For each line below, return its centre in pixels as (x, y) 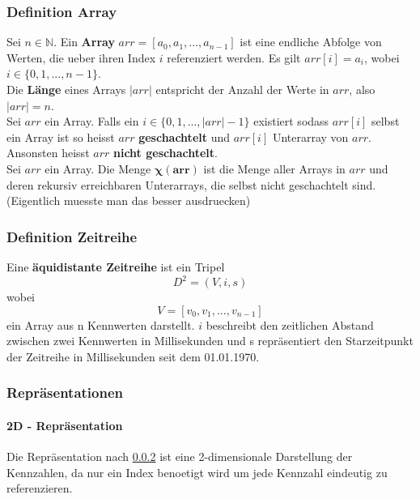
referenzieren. (40, 488)
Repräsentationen (65, 392)
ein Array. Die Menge (98, 168)
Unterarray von (310, 136)
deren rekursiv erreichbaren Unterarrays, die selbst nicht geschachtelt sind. (191, 184)
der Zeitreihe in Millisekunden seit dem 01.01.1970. (133, 356)
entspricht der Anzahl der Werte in (242, 89)
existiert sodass (291, 121)
